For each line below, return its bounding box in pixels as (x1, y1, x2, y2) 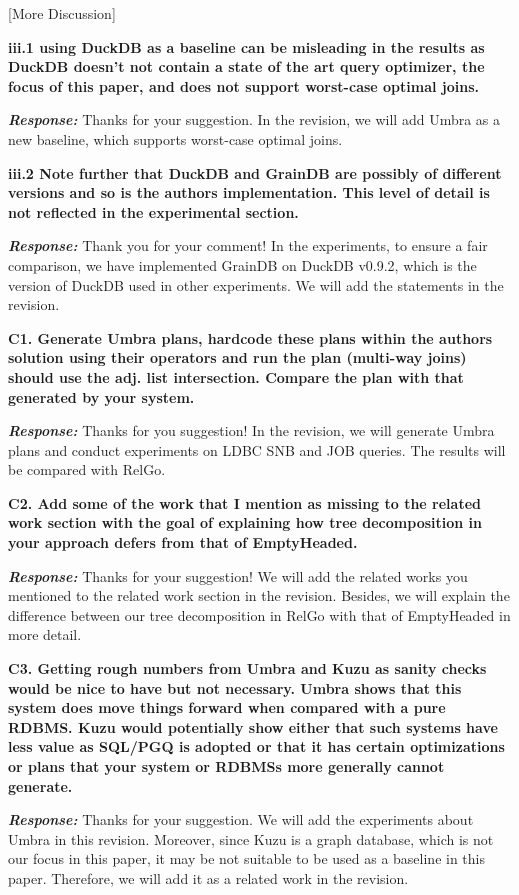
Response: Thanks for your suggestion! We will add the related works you (8, 565, 468, 586)
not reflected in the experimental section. (8, 201, 299, 222)
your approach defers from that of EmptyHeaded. (8, 532, 358, 553)
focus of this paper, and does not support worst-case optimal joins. (8, 75, 480, 96)
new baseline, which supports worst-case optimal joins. (8, 128, 343, 149)
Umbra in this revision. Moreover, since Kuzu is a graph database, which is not (8, 828, 494, 849)
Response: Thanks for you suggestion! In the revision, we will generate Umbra (8, 420, 495, 441)
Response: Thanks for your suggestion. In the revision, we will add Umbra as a (8, 109, 501, 130)
